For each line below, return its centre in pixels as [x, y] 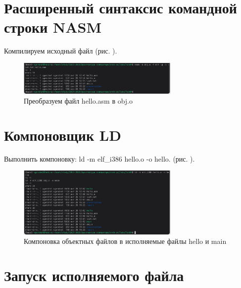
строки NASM [53, 27]
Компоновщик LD [63, 135]
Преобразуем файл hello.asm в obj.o [78, 100]
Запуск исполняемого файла [94, 275]
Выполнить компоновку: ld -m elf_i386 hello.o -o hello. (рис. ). [99, 158]
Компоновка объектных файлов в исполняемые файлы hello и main [125, 241]
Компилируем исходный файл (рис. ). [61, 51]
